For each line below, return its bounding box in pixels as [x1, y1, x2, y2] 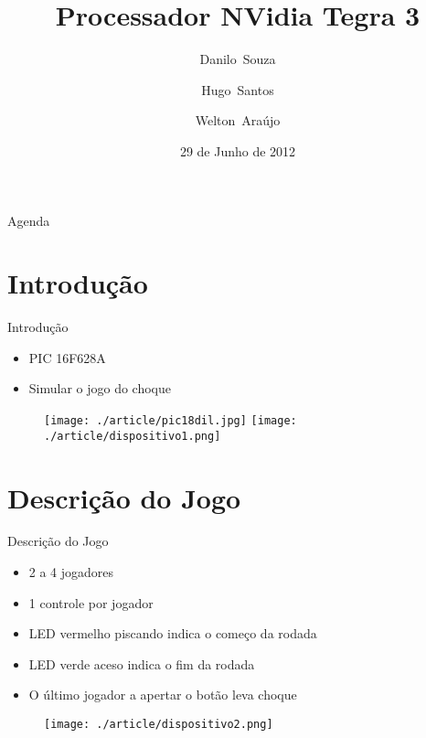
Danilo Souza [199, 49, 276, 69]
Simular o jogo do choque [28, 379, 172, 398]
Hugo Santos [201, 80, 274, 99]
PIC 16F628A [28, 348, 106, 367]
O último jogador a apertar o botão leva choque [28, 685, 297, 704]
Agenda [7, 210, 50, 230]
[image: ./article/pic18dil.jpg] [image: [44, 414, 297, 427]
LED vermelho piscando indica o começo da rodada [28, 624, 317, 643]
